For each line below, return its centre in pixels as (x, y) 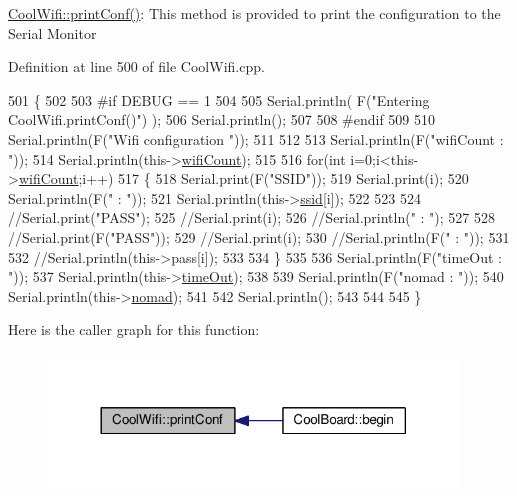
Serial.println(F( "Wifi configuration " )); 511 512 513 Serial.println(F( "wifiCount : (256, 138)
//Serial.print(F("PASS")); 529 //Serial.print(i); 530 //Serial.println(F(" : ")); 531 (259, 236)
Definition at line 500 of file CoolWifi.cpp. (136, 66)
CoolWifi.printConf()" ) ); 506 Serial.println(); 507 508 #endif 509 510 (222, 119)
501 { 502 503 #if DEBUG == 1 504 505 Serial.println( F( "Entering (219, 99)
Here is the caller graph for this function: (134, 329)
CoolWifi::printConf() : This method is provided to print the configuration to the (254, 13)
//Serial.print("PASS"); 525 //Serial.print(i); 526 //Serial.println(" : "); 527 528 (252, 217)
